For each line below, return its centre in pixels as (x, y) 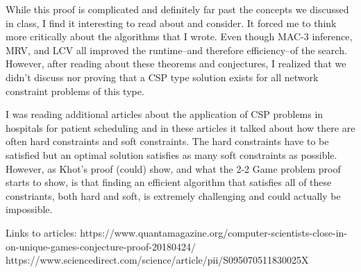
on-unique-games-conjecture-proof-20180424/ (101, 246)
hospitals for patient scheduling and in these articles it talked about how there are (180, 127)
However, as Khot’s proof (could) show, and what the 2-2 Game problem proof (173, 168)
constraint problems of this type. (75, 91)
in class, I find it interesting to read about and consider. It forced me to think (171, 23)
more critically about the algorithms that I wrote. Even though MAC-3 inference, (179, 36)
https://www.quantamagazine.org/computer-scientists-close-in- (213, 232)
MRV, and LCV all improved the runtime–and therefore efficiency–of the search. (176, 50)
